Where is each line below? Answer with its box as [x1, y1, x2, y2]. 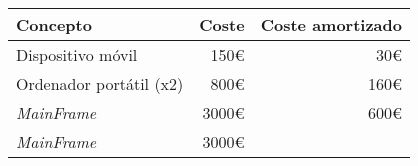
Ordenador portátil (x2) [16, 72, 184, 95]
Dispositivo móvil [16, 43, 138, 66]
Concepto [16, 13, 92, 36]
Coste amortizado [260, 13, 402, 36]
